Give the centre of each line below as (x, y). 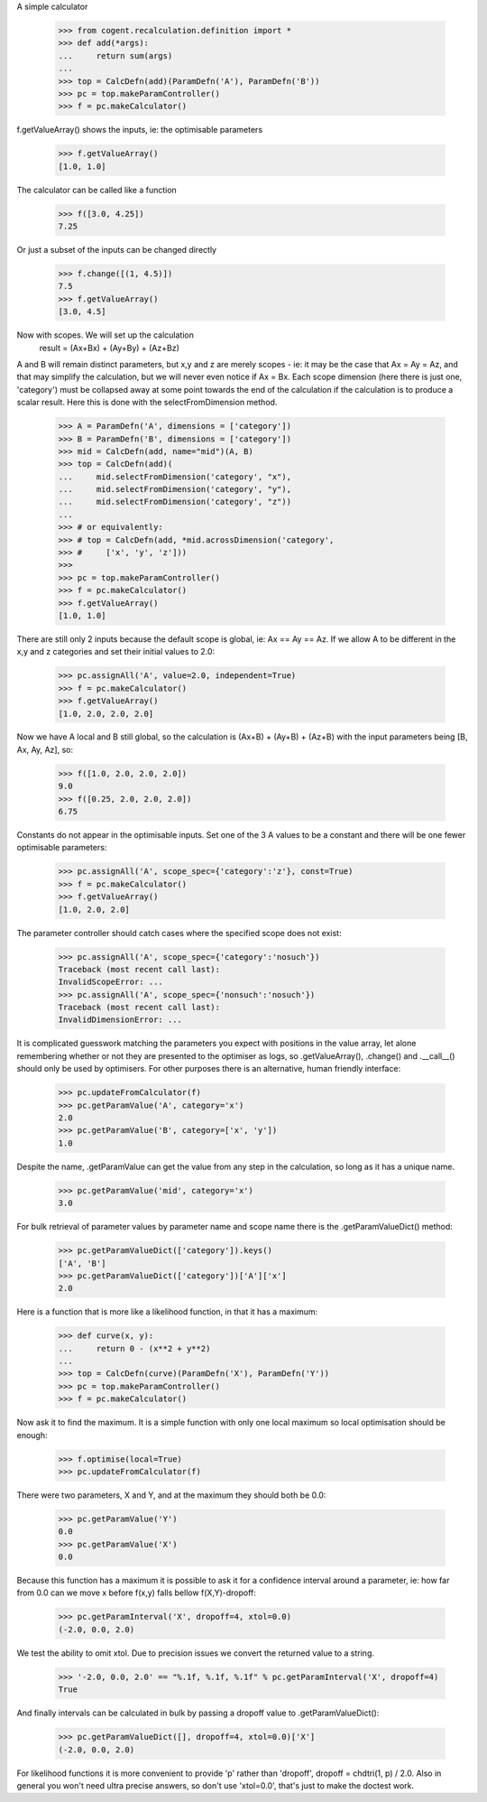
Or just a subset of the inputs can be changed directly (116, 250)
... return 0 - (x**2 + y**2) (134, 1348)
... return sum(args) (115, 56)
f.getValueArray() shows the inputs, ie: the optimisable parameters (140, 130)
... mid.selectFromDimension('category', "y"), (175, 489)
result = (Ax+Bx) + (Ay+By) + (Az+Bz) (110, 348)
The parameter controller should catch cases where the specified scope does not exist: (179, 933)
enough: (32, 1435)
